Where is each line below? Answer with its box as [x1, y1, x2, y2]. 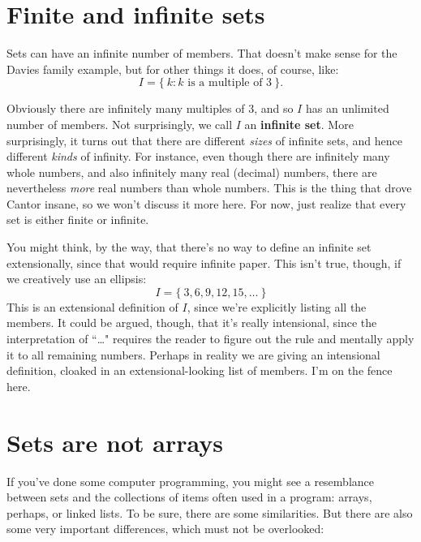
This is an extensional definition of [6, 298, 178, 315]
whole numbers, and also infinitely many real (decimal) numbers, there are [6, 163, 377, 180]
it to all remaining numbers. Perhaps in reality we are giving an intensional [6, 346, 380, 363]
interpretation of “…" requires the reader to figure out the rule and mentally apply [6, 330, 415, 347]
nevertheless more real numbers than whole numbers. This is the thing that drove [6, 179, 412, 196]
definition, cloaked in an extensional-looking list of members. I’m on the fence [6, 362, 393, 379]
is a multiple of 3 [187, 77, 273, 89]
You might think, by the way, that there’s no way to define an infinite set [6, 239, 372, 256]
